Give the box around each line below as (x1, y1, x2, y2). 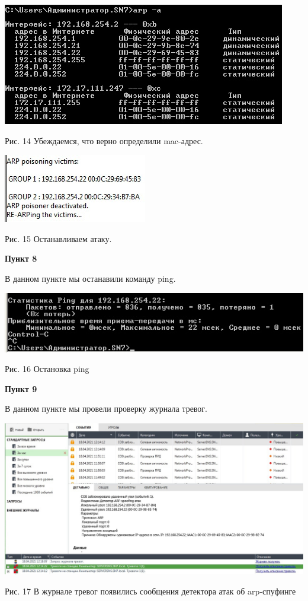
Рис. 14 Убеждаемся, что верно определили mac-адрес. (5, 134, 203, 147)
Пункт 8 (5, 252, 37, 265)
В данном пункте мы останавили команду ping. (5, 272, 176, 284)
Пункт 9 (5, 382, 37, 395)
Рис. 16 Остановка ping (5, 362, 89, 375)
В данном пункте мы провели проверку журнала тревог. (5, 402, 207, 415)
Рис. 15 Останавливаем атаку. (5, 232, 112, 244)
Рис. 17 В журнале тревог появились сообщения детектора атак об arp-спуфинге (5, 584, 296, 597)
